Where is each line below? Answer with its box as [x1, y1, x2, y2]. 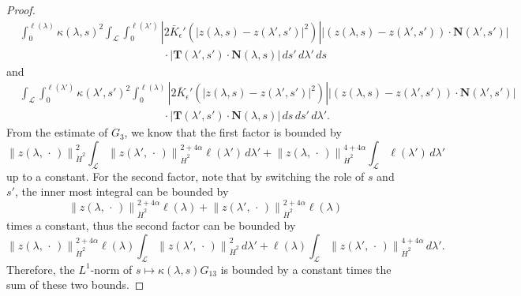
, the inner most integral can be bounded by [14, 183, 229, 200]
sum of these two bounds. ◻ [6, 276, 144, 293]
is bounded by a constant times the [220, 260, 392, 277]
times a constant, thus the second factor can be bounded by [6, 217, 296, 234]
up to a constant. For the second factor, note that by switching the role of [6, 167, 365, 184]
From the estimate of [6, 124, 108, 141]
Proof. [6, 2, 36, 17]
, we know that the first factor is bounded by [124, 124, 342, 141]
